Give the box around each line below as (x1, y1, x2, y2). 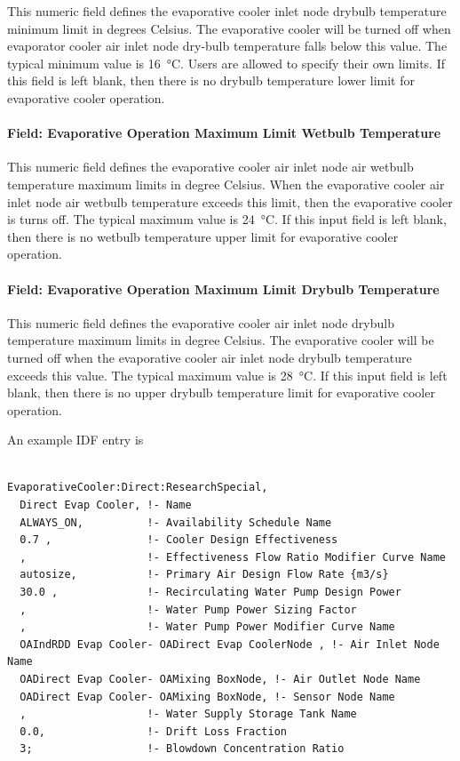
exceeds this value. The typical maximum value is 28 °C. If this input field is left (7, 365, 448, 384)
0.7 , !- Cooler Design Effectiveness (20, 533, 338, 547)
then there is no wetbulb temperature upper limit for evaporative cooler (7, 227, 399, 245)
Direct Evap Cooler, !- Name (20, 499, 192, 512)
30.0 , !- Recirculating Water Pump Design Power (20, 586, 401, 599)
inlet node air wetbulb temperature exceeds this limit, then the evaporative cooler (7, 192, 453, 211)
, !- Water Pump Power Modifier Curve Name (20, 621, 395, 634)
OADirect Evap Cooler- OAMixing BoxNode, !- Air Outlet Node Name (20, 673, 421, 685)
